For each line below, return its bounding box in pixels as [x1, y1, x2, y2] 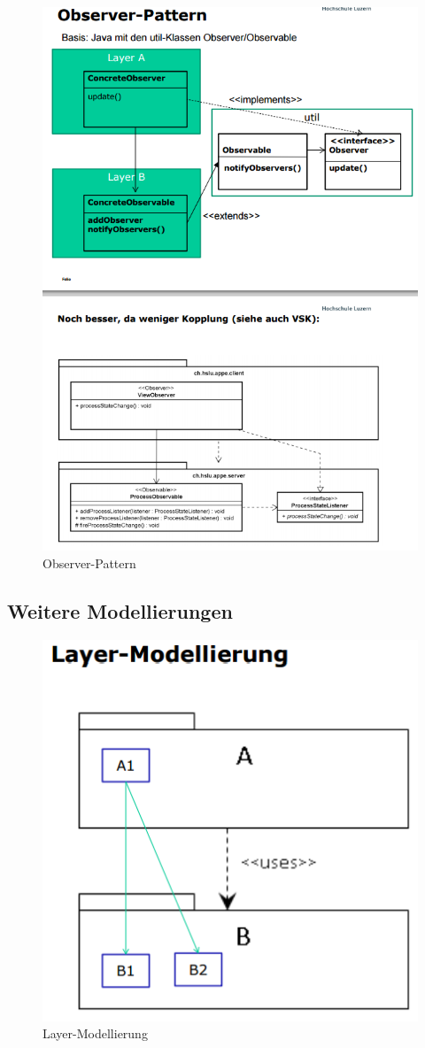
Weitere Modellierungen [7, 597, 233, 625]
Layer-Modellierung [42, 1024, 148, 1043]
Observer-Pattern [42, 554, 136, 573]
